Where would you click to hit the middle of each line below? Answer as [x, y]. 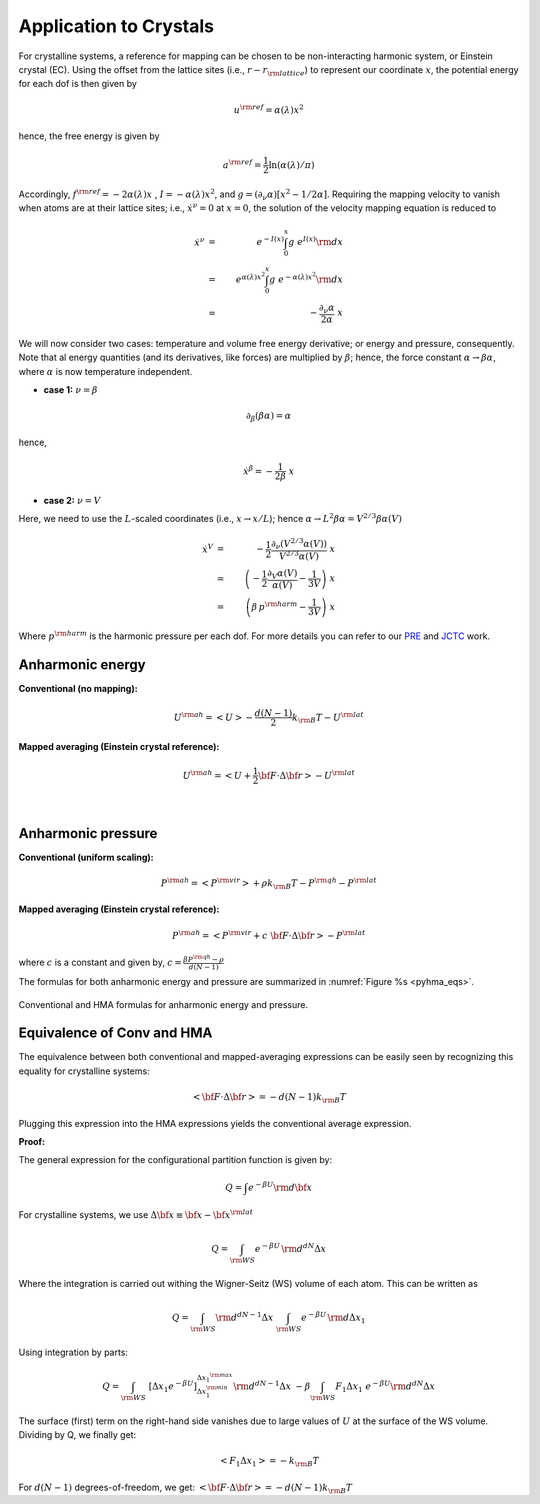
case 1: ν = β [71, 390]
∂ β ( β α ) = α [268, 417]
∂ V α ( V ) [282, 575]
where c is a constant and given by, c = [100, 962]
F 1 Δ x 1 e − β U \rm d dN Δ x [385, 1386]
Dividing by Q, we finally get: [77, 1434]
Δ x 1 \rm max [214, 1377]
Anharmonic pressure [88, 833]
